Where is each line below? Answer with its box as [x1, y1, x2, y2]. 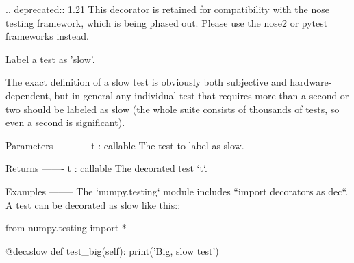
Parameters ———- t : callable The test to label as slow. [5, 138, 244, 152]
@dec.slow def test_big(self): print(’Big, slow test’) [5, 243, 219, 258]
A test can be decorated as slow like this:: [5, 197, 181, 212]
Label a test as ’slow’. [5, 51, 95, 66]
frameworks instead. [5, 29, 89, 43]
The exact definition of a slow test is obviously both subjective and [5, 75, 287, 89]
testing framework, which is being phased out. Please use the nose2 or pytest [5, 15, 328, 29]
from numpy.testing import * [5, 221, 127, 235]
